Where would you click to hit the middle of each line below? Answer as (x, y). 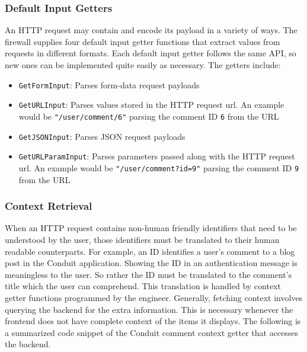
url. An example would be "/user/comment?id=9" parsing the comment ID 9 (159, 167)
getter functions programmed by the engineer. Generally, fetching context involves (154, 297)
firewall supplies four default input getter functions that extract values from (143, 41)
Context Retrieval (49, 206)
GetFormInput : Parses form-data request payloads (109, 84)
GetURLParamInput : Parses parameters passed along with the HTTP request (157, 156)
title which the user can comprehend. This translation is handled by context (143, 286)
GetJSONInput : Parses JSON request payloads (102, 136)
